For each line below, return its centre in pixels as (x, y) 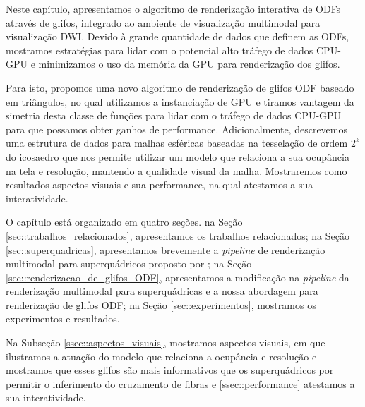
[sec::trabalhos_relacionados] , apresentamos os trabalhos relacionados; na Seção (178, 235)
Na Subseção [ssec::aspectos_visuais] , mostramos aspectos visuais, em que (166, 342)
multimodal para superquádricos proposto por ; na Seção (129, 263)
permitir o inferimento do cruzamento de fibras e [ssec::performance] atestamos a (180, 383)
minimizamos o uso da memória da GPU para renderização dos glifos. (189, 64)
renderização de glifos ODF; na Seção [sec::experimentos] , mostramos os (161, 304)
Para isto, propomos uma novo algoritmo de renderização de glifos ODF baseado (180, 87)
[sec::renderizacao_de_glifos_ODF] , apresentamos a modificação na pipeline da (178, 277)
